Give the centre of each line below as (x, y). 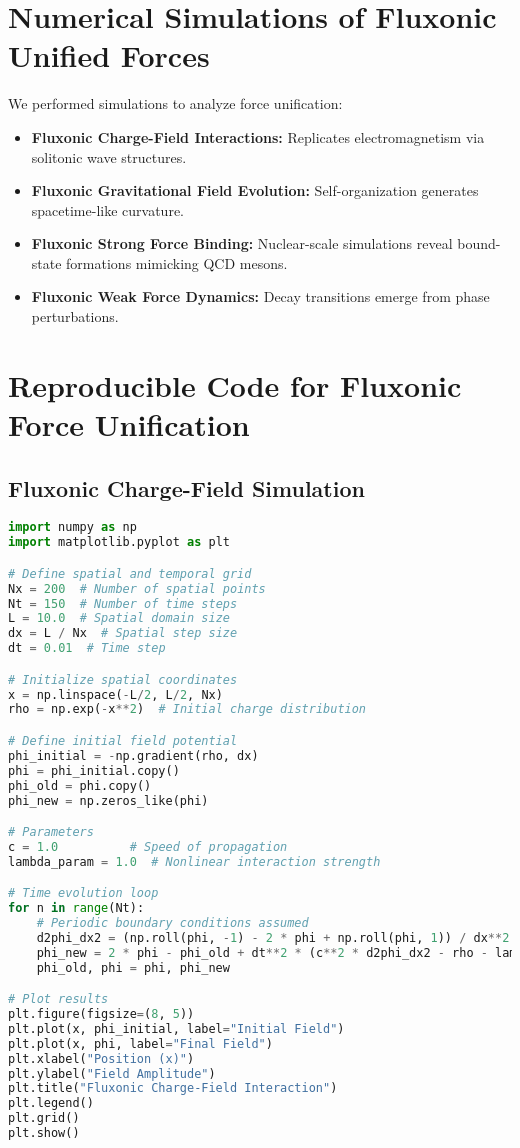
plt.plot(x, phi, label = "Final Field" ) (140, 1043)
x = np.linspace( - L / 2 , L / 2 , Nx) (115, 694)
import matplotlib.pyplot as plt (119, 542)
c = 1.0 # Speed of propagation (148, 846)
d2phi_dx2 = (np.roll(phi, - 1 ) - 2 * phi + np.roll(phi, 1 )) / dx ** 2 (273, 937)
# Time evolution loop (83, 893)
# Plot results (58, 999)
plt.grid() (44, 1118)
